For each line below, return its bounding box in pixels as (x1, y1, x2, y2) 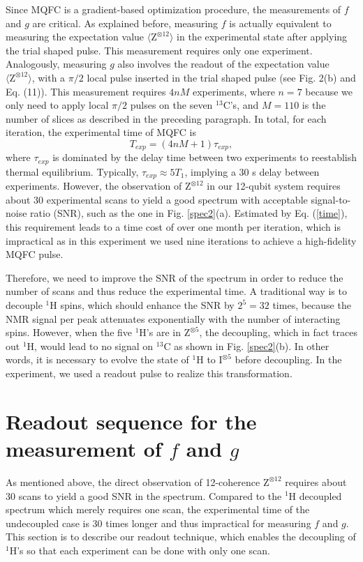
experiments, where (192, 84, 275, 98)
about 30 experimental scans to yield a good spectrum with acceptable (6, 192, 308, 206)
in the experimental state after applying (177, 29, 348, 44)
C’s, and (223, 98, 259, 112)
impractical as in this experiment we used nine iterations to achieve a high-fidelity (6, 233, 357, 248)
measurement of (6, 434, 162, 462)
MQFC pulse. (6, 247, 64, 261)
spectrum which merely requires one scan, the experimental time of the (6, 502, 310, 517)
